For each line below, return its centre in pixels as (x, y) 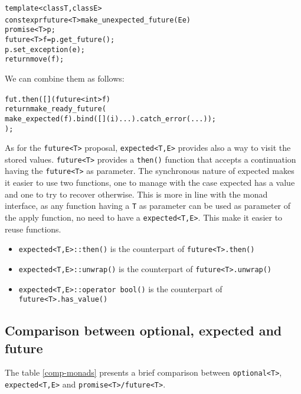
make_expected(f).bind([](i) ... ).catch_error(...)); (110, 119)
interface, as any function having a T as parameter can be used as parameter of (148, 206)
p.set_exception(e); (45, 49)
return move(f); (35, 59)
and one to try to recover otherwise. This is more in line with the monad (136, 194)
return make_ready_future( (55, 109)
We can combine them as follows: (65, 78)
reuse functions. (33, 229)
